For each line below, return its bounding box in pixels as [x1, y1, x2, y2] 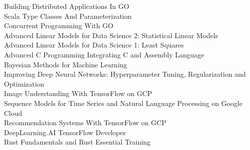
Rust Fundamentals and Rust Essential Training [4, 137, 151, 147]
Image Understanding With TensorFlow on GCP [4, 88, 152, 99]
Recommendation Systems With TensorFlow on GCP [4, 117, 167, 128]
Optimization [4, 78, 44, 89]
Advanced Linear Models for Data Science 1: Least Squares [4, 40, 184, 50]
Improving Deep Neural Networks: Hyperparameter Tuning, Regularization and [4, 69, 246, 79]
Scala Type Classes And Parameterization [4, 10, 132, 21]
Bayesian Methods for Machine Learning [4, 59, 127, 69]
